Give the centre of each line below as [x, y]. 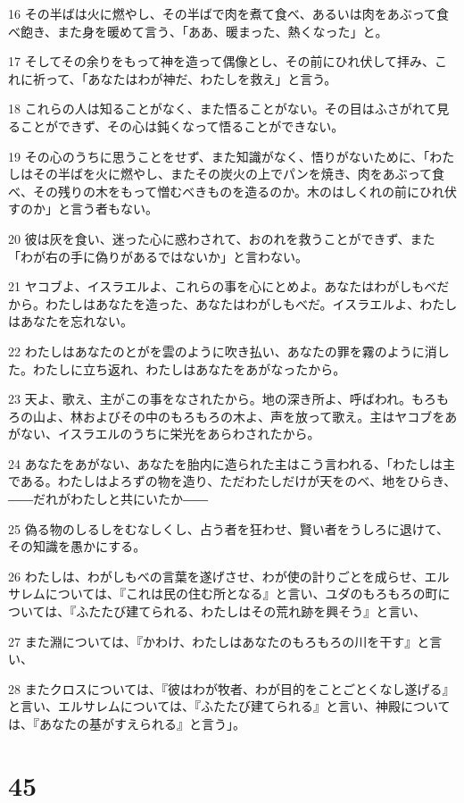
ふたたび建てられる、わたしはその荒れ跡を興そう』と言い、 [251, 611]
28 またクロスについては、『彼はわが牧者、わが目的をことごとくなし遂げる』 [232, 688]
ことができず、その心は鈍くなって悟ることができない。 [182, 125]
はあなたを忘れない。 [70, 321]
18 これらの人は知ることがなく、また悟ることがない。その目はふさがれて [223, 109]
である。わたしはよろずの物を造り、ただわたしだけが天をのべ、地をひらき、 [232, 481]
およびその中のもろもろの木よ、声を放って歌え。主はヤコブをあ [270, 416]
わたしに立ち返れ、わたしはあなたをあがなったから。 [189, 368]
